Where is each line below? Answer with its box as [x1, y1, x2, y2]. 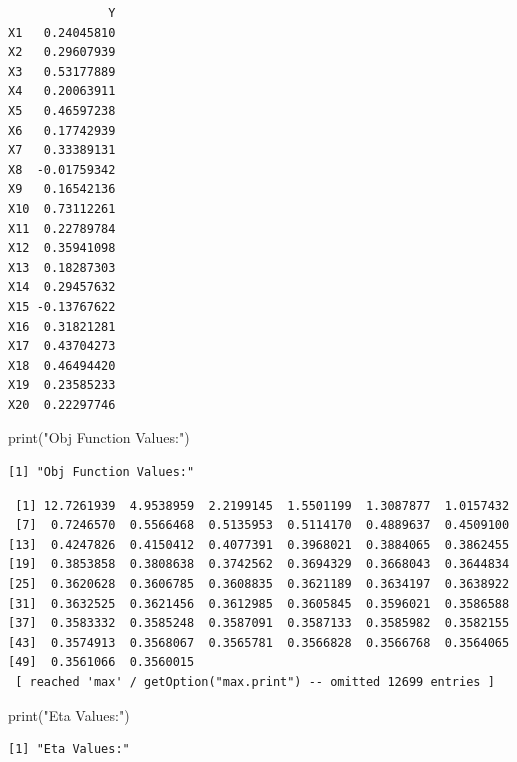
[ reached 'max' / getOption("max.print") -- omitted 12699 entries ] [15, 675, 495, 689]
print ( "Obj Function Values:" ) [8, 427, 190, 448]
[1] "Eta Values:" [8, 742, 130, 757]
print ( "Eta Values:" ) [8, 704, 130, 725]
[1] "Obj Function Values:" [8, 465, 195, 480]
